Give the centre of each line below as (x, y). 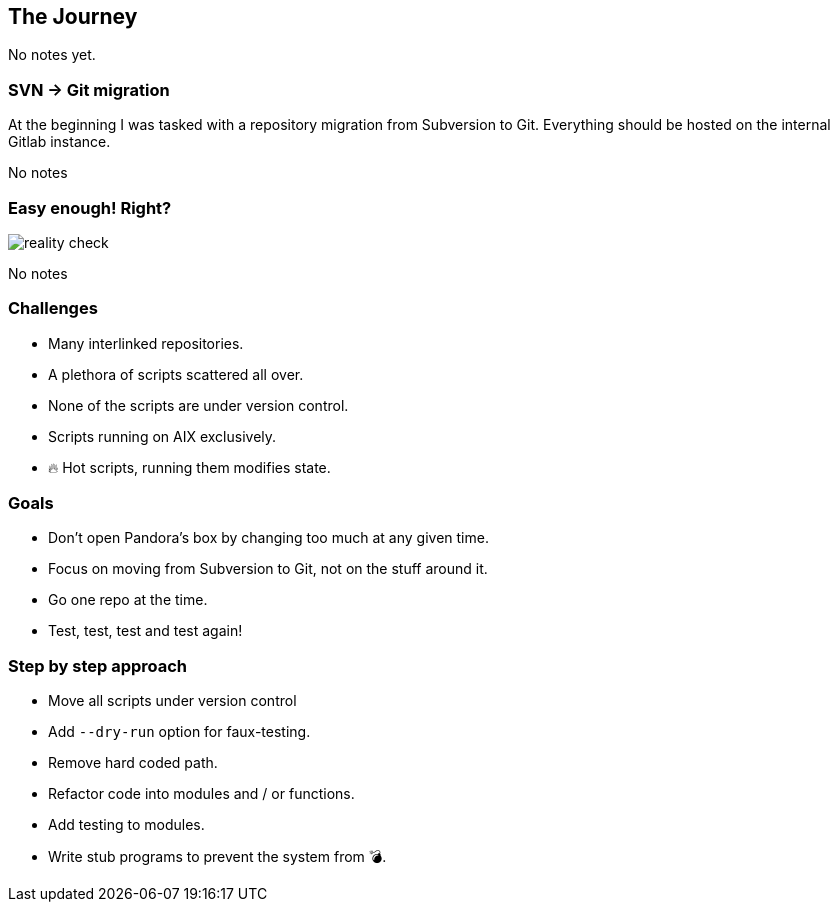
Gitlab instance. (59, 142)
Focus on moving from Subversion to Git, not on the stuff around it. (268, 569)
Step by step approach (98, 665)
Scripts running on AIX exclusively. (162, 436)
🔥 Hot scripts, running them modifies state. (189, 467)
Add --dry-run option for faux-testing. (179, 732)
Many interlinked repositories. (146, 343)
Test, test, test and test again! (145, 631)
